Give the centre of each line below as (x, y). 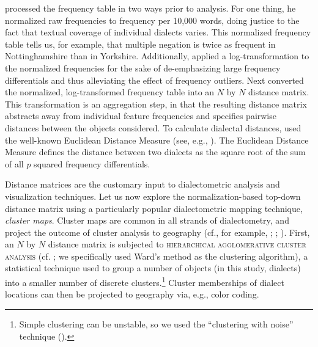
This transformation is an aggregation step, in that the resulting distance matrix (156, 104)
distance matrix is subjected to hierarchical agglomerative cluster (177, 244)
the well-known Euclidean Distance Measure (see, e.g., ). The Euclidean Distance (157, 140)
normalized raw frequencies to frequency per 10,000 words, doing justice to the (152, 20)
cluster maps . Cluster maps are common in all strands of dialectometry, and (147, 220)
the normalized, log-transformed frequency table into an (110, 92)
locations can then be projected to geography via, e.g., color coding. (132, 294)
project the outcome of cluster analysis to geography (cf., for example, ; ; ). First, (157, 232)
